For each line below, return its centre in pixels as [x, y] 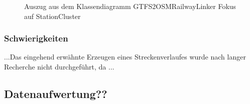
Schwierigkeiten [36, 38]
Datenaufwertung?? [56, 93]
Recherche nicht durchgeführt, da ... [59, 66]
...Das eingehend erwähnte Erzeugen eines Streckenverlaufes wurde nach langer [125, 57]
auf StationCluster [52, 16]
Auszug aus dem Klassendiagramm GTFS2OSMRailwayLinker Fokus [130, 6]
